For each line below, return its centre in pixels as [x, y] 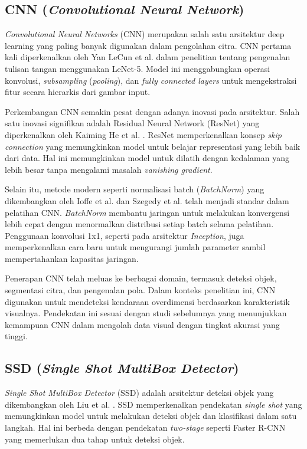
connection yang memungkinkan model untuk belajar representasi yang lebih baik [153, 146]
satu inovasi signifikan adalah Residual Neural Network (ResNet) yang [132, 123]
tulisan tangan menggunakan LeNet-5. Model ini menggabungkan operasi [138, 68]
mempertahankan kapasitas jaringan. [72, 258]
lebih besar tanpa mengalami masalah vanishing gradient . [109, 169]
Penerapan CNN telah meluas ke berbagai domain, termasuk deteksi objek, [141, 278]
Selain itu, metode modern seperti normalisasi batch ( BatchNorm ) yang [135, 189]
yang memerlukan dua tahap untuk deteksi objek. [95, 439]
